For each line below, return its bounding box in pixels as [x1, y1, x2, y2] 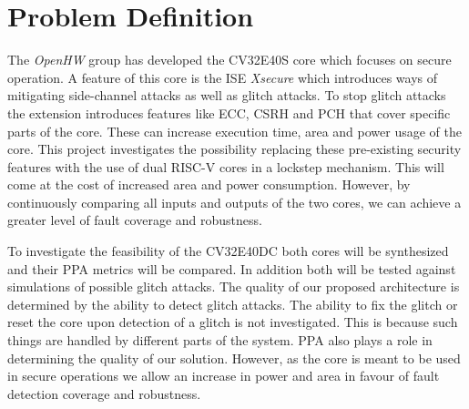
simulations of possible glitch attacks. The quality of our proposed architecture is [7, 277, 460, 296]
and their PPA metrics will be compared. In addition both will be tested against [7, 259, 456, 278]
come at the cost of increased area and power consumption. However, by [7, 175, 411, 194]
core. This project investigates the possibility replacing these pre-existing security [7, 139, 462, 158]
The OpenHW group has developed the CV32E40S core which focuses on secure [7, 50, 452, 69]
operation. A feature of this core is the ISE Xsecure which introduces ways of [7, 67, 437, 87]
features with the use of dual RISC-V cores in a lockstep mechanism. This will [7, 157, 444, 176]
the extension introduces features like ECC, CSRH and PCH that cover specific [7, 103, 451, 122]
